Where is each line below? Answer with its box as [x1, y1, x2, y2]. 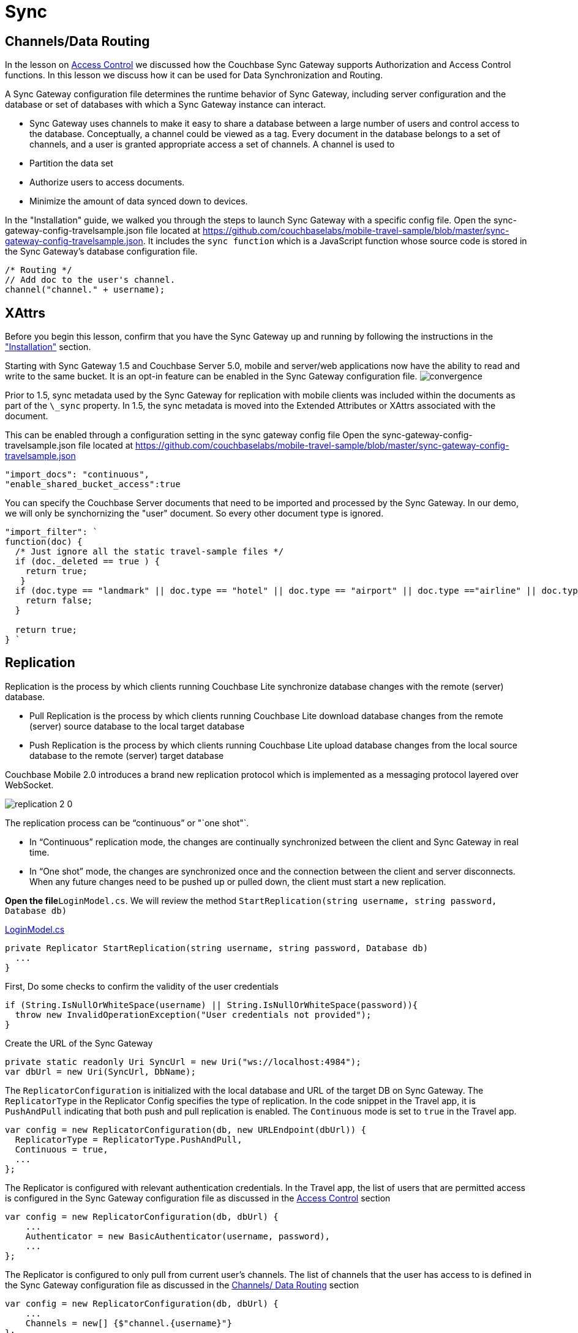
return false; [25, 596, 93, 606]
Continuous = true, [15, 1144, 108, 1154]
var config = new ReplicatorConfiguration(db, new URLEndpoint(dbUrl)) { [5, 1124, 367, 1135]
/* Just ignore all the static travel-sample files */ [15, 547, 284, 557]
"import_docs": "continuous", [5, 469, 150, 480]
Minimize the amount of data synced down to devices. [29, 196, 248, 207]
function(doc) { [5, 537, 83, 547]
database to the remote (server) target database [29, 750, 224, 761]
